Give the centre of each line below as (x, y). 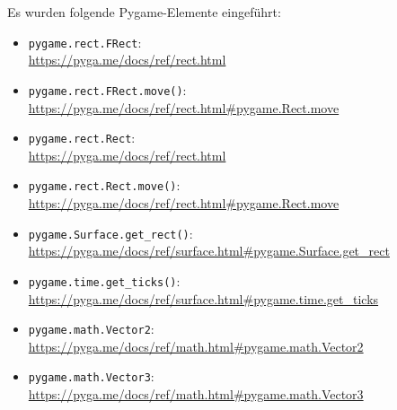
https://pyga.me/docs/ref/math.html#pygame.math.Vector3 (196, 394)
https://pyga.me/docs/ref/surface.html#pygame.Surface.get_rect (209, 251)
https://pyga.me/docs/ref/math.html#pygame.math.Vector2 (196, 346)
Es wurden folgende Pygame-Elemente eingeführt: (144, 12)
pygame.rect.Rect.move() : (104, 185)
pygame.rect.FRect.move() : (107, 89)
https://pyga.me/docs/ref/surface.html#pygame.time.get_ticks (203, 298)
